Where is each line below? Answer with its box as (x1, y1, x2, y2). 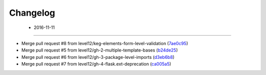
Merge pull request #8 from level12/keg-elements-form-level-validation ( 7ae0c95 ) (21, 40, 188, 46)
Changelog (9, 7, 55, 18)
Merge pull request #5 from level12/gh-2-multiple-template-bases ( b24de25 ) (21, 47, 178, 53)
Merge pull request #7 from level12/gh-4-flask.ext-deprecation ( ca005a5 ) (21, 61, 171, 67)
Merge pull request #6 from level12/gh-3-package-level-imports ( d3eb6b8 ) (21, 54, 175, 60)
